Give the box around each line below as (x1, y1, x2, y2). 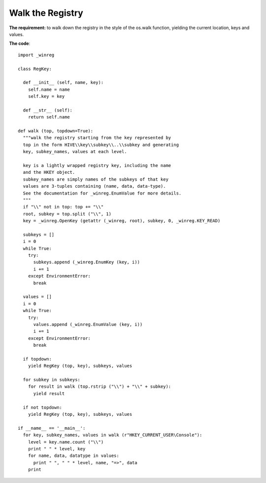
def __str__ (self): (23, 107, 73, 113)
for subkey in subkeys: (23, 377, 81, 383)
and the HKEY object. (23, 169, 75, 175)
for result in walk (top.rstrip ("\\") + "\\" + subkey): (28, 384, 171, 390)
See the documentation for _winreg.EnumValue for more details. (23, 190, 182, 196)
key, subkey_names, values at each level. (23, 149, 128, 155)
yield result (33, 391, 65, 396)
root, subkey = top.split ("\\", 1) (23, 211, 112, 217)
